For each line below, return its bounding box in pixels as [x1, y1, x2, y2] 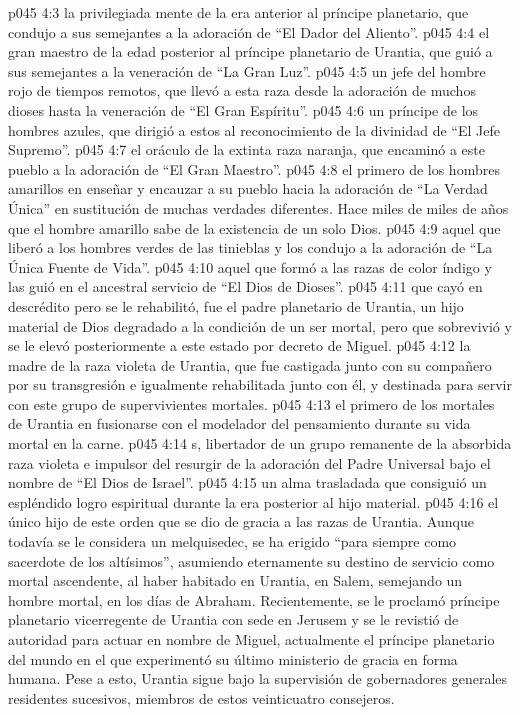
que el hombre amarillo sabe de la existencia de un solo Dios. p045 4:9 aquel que [8, 217, 501, 238]
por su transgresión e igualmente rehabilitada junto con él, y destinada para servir [8, 374, 512, 395]
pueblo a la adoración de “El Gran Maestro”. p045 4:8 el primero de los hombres [8, 158, 500, 179]
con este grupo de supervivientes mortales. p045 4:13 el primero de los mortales [8, 393, 495, 414]
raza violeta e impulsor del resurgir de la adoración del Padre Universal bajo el [8, 452, 491, 473]
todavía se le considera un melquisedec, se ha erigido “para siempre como [8, 531, 457, 552]
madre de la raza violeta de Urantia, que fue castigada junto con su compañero [8, 354, 492, 375]
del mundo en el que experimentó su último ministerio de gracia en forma [8, 648, 458, 669]
